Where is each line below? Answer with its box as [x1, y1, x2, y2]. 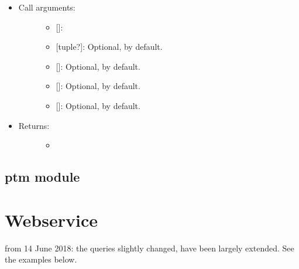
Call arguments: [18, 1, 75, 13]
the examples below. [5, 253, 77, 265]
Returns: [18, 119, 50, 131]
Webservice [5, 207, 98, 231]
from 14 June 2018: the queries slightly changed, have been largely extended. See [5, 241, 294, 254]
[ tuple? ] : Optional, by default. [56, 40, 163, 53]
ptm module [5, 168, 80, 186]
